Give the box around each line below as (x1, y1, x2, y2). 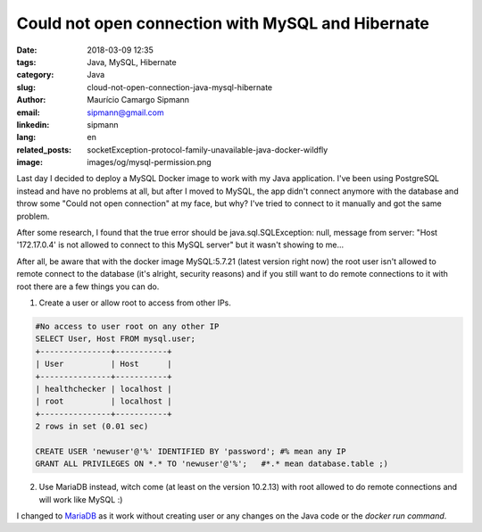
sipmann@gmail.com (87, 107, 164, 118)
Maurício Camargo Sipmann (87, 95, 190, 105)
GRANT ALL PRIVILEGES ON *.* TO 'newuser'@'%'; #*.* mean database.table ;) (35, 459, 388, 469)
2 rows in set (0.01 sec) (35, 421, 149, 432)
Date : (16, 45, 37, 55)
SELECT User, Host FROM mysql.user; (35, 334, 196, 344)
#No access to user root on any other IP (35, 321, 220, 331)
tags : (16, 56, 37, 67)
